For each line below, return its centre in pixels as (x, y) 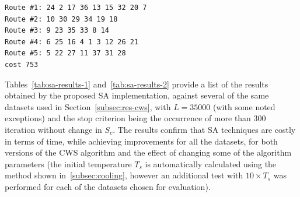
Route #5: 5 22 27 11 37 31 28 (65, 53)
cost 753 (22, 64)
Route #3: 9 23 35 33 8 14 (57, 31)
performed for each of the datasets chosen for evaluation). (108, 186)
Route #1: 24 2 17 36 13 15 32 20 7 (76, 8)
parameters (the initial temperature (68, 163)
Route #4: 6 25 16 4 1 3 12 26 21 (72, 42)
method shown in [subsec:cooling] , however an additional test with (124, 175)
